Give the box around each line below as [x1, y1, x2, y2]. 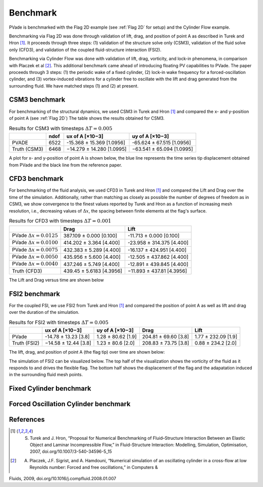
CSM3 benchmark [9, 95, 66, 104]
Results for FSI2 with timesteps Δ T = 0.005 [9, 319, 109, 325]
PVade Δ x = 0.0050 [12, 253, 58, 260]
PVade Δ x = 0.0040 [12, 260, 58, 267]
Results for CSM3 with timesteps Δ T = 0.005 [9, 125, 113, 131]
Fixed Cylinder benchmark [9, 384, 92, 393]
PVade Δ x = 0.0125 [12, 232, 58, 238]
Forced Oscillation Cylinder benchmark [9, 400, 131, 408]
